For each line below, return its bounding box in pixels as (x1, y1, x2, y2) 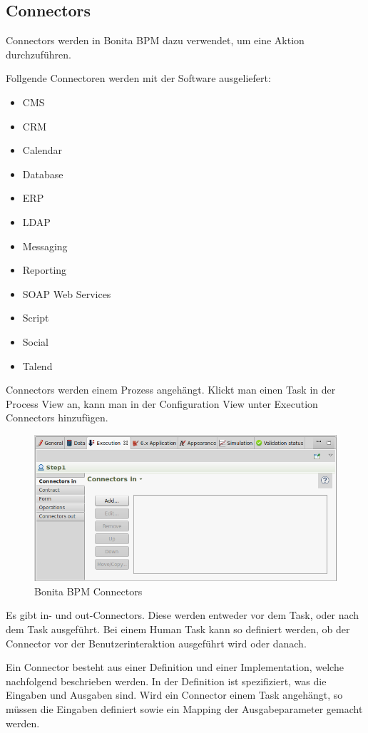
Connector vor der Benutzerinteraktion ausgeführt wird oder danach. (6, 635, 307, 650)
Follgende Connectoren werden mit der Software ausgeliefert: (6, 71, 271, 86)
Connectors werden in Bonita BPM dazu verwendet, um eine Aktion (6, 33, 305, 48)
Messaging (22, 238, 68, 253)
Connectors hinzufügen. (6, 410, 108, 425)
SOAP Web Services (22, 286, 111, 301)
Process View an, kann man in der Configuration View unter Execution (6, 396, 318, 411)
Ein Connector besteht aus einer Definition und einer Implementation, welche (6, 660, 344, 675)
